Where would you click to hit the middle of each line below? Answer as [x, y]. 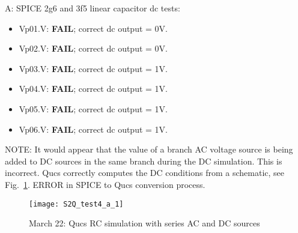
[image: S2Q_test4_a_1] [76, 204]
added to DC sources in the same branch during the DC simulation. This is [144, 161]
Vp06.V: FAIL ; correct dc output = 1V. [93, 129]
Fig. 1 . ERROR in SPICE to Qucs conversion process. [105, 184]
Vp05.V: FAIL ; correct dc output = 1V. [93, 108]
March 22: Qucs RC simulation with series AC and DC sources [144, 223]
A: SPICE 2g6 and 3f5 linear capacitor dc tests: [93, 8]
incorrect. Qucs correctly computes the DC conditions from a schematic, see [145, 173]
